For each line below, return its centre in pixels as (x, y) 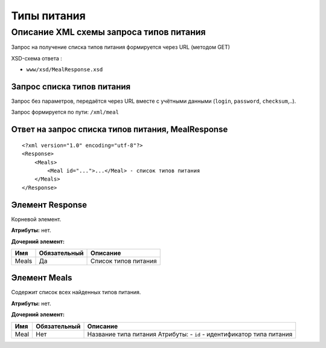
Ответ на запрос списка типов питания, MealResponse (120, 130)
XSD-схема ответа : (37, 58)
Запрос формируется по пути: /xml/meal (65, 112)
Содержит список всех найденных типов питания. (76, 292)
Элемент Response (49, 205)
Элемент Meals (42, 278)
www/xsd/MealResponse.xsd (65, 70)
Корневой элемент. (36, 219)
